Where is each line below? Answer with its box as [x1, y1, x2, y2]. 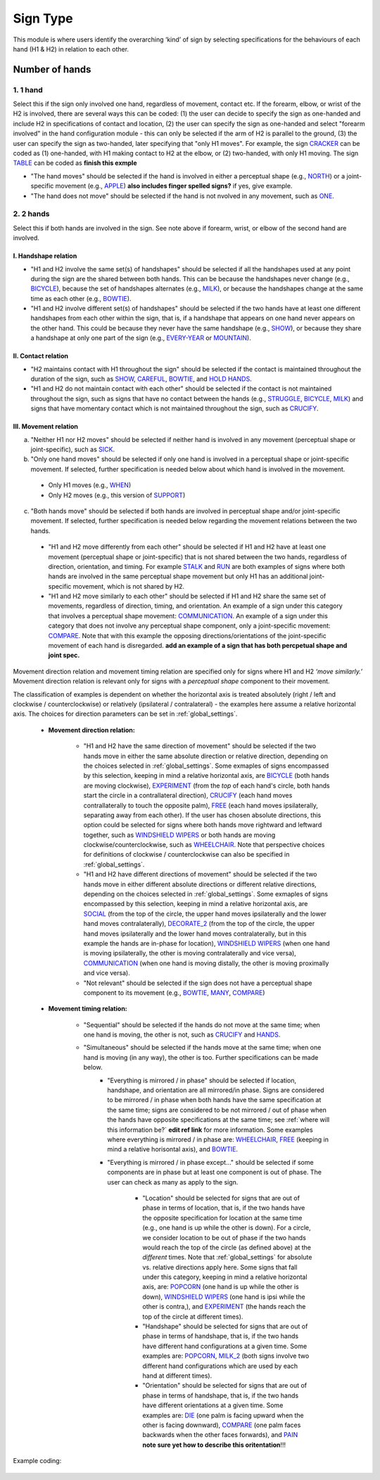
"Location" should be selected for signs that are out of [142, 1194, 300, 1202]
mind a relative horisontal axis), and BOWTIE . [107, 1145, 239, 1154]
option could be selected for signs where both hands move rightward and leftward [83, 821, 322, 829]
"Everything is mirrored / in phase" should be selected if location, [107, 1076, 297, 1084]
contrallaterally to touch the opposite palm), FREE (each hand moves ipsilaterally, [83, 801, 318, 809]
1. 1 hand [13, 85, 43, 94]
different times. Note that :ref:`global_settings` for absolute [142, 1253, 312, 1261]
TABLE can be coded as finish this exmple [13, 159, 137, 167]
